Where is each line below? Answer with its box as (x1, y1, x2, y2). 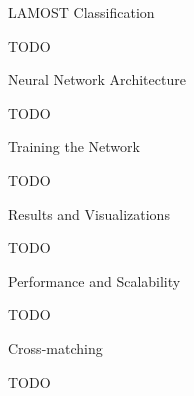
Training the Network (8, 136, 140, 157)
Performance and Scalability (8, 270, 181, 291)
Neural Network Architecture (8, 69, 186, 90)
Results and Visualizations (8, 203, 170, 224)
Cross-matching (8, 337, 103, 358)
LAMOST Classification (8, 2, 155, 22)
